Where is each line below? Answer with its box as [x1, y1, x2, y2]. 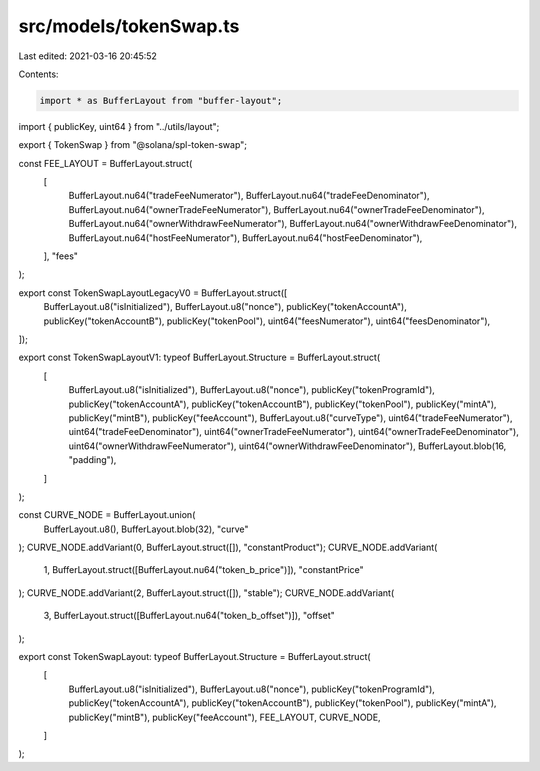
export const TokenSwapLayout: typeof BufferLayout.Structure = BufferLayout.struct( [18, 651, 371, 663]
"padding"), [68, 454, 117, 466]
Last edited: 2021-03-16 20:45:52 [18, 50, 157, 62]
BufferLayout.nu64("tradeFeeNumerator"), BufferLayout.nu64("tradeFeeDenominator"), [68, 190, 430, 202]
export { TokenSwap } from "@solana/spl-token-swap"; [18, 139, 247, 151]
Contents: [18, 68, 59, 80]
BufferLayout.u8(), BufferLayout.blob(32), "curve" [43, 523, 249, 535]
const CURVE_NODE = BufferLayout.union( [18, 509, 196, 521]
